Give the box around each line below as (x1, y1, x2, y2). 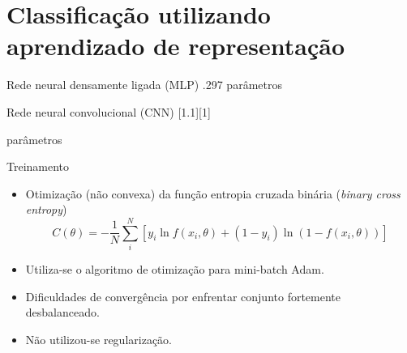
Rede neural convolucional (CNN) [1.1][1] (6, 103, 211, 120)
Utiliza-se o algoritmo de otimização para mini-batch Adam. (25, 261, 324, 277)
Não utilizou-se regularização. (25, 330, 173, 347)
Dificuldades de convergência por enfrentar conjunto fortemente (25, 287, 341, 304)
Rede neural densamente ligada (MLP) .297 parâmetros (6, 76, 282, 93)
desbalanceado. (25, 304, 100, 321)
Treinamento (6, 158, 70, 175)
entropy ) (25, 201, 67, 218)
